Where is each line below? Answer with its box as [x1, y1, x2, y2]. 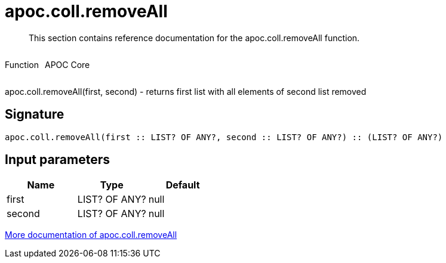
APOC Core [44, 59, 90, 70]
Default [165, 179, 200, 191]
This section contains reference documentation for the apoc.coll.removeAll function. [29, 32, 360, 43]
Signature [5, 107, 64, 122]
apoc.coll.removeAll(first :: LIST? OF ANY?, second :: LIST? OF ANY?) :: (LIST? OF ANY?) [5, 132, 443, 142]
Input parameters [5, 152, 110, 168]
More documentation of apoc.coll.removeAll [5, 230, 177, 240]
